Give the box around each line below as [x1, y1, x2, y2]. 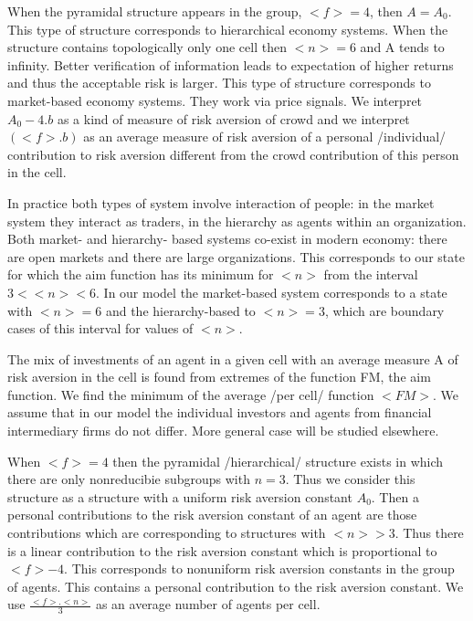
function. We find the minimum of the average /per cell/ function [7, 384, 374, 404]
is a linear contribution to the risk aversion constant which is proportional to [7, 541, 437, 560]
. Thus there [394, 523, 464, 542]
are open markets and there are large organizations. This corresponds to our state [7, 247, 465, 266]
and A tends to [360, 37, 445, 57]
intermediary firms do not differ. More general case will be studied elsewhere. [7, 421, 439, 440]
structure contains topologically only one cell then [7, 37, 287, 57]
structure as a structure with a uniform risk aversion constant [7, 487, 352, 506]
